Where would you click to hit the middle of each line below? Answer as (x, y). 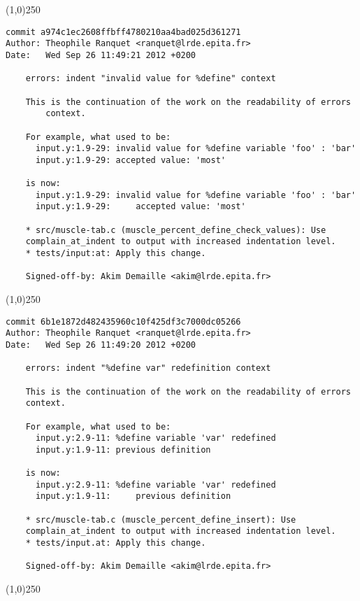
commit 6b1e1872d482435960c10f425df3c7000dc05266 (123, 321)
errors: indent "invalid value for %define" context (151, 79)
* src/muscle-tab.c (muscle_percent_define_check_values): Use (176, 230)
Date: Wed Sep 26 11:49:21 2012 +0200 (101, 55)
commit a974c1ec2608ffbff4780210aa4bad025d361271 (123, 32)
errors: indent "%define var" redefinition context (148, 368)
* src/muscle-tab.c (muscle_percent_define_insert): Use (161, 519)
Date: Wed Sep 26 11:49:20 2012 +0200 (101, 345)
